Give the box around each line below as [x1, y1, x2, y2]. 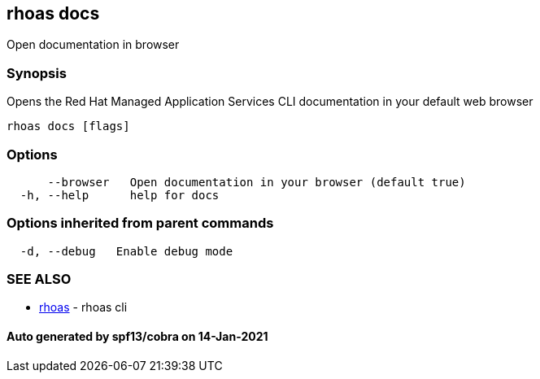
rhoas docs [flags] [7, 120, 130, 133]
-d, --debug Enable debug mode [20, 244, 233, 258]
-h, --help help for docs [20, 188, 220, 202]
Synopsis [7, 64, 67, 81]
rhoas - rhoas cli [39, 300, 128, 315]
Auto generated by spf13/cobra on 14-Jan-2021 [7, 329, 268, 344]
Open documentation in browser [7, 37, 180, 52]
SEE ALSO [7, 271, 72, 288]
